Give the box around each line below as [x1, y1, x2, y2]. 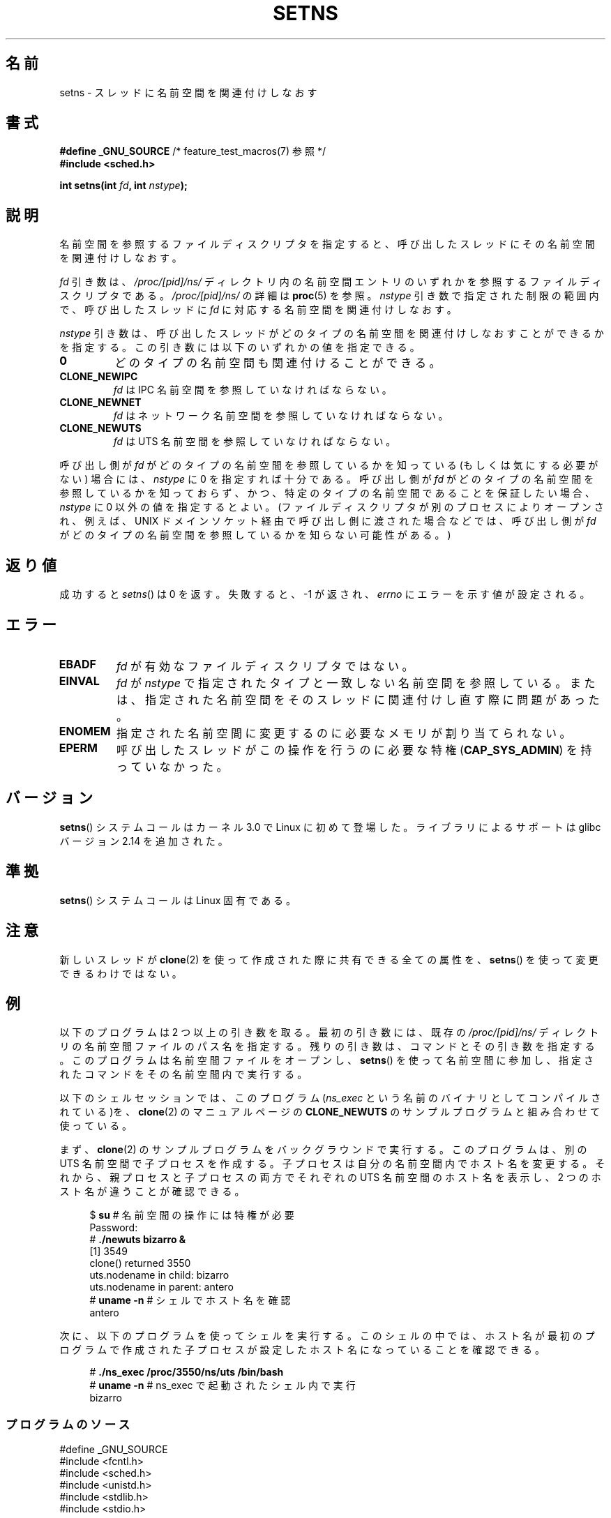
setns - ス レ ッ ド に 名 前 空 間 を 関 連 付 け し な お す [59, 86, 317, 98]
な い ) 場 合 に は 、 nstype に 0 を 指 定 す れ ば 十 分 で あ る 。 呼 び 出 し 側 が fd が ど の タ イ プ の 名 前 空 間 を [59, 473, 594, 486]
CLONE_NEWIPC [59, 370, 138, 383]
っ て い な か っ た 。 [116, 759, 228, 774]
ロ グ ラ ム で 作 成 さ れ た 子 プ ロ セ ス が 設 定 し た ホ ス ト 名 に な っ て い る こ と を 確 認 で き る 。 [59, 1344, 545, 1356]
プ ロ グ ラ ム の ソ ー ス [6, 1417, 130, 1431]
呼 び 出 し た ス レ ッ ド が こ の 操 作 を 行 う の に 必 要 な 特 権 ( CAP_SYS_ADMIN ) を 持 [116, 742, 592, 757]
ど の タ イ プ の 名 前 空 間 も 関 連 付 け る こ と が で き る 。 [114, 356, 441, 370]
